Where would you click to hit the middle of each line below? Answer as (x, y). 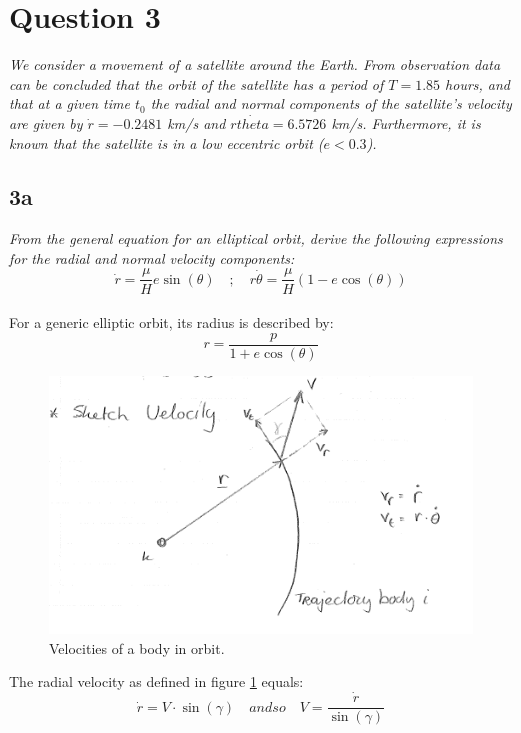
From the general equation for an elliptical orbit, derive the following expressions (256, 238)
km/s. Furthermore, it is (406, 122)
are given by (46, 122)
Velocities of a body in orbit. (137, 647)
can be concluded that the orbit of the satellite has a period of (196, 83)
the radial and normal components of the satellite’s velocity (331, 103)
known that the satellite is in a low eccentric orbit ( (166, 142)
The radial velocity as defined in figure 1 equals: (156, 681)
